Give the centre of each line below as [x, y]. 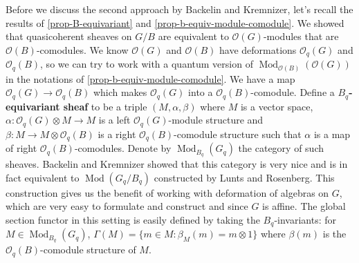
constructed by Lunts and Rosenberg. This [244, 177]
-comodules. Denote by [123, 148]
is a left [114, 120]
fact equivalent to [43, 177]
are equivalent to [193, 36]
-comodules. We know [82, 49]
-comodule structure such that [238, 134]
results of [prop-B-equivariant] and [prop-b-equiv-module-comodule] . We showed [175, 22]
